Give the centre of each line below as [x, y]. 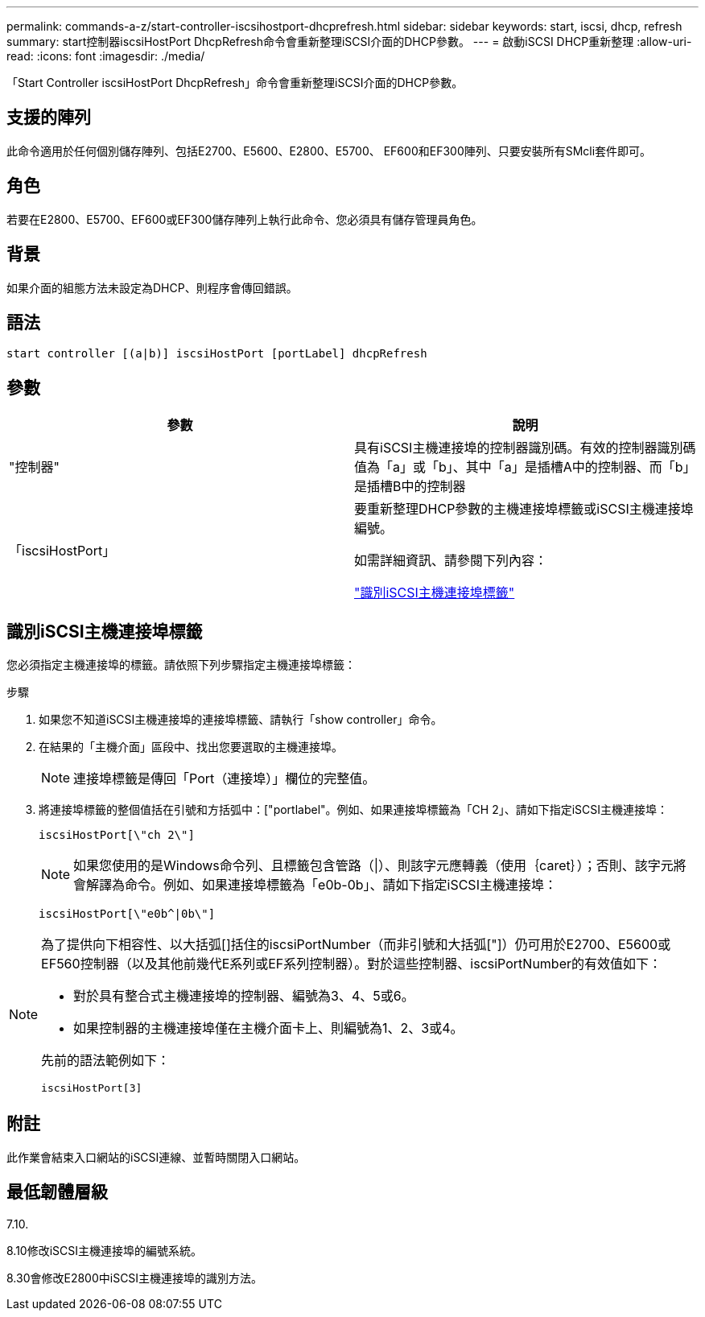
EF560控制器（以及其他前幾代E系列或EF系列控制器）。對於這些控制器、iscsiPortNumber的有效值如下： [352, 964]
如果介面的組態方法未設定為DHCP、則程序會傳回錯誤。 [152, 287]
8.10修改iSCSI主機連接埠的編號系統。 [105, 1250]
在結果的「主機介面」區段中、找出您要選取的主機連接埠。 [191, 747]
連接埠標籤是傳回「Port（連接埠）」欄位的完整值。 [225, 779]
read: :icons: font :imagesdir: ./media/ [106, 56]
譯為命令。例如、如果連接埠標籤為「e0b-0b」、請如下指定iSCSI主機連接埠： [328, 885]
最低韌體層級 [57, 1192]
